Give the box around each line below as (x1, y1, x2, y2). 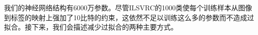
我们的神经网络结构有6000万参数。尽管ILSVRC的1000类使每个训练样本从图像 (4, 2, 253, 12)
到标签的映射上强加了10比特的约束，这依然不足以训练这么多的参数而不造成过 (4, 12, 254, 22)
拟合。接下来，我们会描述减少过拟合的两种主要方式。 (4, 22, 178, 32)
